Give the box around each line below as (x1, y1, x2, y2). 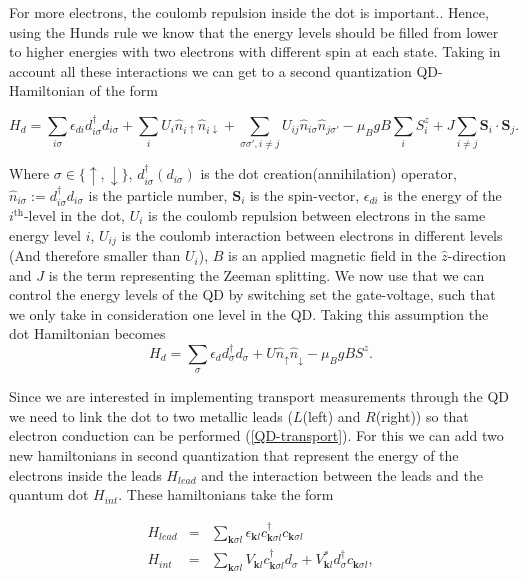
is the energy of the (383, 184, 502, 205)
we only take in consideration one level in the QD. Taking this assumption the (9, 303, 489, 324)
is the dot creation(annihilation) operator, (200, 163, 457, 184)
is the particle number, (88, 184, 228, 205)
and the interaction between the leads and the (201, 464, 483, 485)
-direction (447, 245, 507, 266)
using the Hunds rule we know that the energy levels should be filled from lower (9, 21, 499, 42)
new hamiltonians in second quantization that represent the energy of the (9, 445, 459, 465)
